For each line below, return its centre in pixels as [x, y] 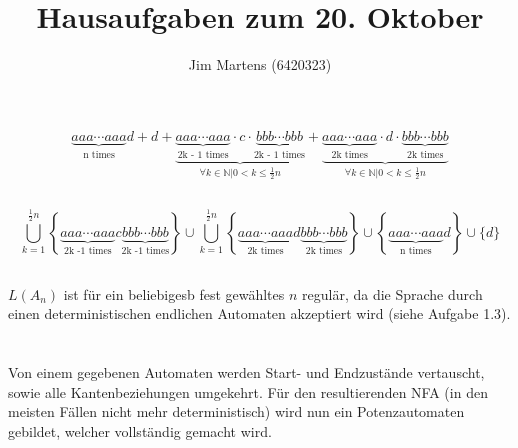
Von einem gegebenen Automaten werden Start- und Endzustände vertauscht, [246, 372]
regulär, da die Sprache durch [392, 293]
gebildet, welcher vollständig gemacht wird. [140, 430]
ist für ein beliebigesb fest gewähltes [174, 293]
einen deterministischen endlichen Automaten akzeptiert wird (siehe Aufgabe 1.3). [259, 313]
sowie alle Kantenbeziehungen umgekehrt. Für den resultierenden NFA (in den [248, 391]
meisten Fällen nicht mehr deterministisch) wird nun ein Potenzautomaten [236, 411]
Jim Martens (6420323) [260, 64]
